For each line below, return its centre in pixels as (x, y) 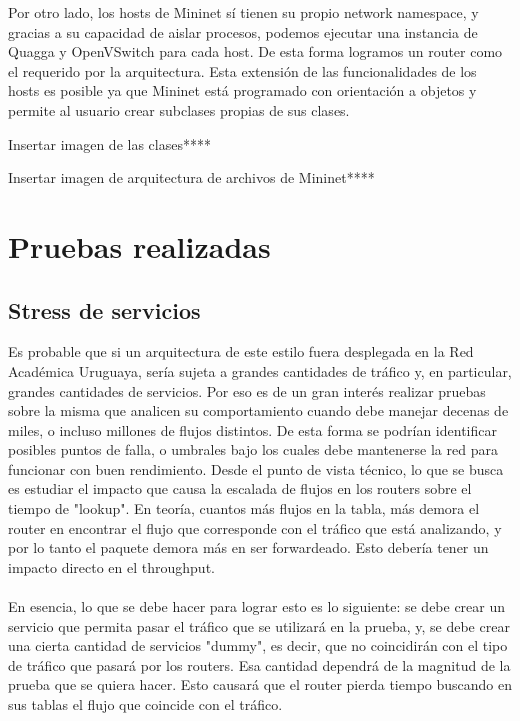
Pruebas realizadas (139, 245)
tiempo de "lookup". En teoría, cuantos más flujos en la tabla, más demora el (244, 508)
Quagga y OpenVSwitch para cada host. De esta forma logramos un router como (255, 51)
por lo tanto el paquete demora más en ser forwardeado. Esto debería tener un (248, 547)
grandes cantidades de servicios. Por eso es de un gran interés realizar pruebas (247, 390)
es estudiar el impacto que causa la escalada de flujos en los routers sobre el (240, 488)
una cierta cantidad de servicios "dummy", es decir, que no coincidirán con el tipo (258, 645)
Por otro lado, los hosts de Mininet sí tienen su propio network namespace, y (243, 12)
